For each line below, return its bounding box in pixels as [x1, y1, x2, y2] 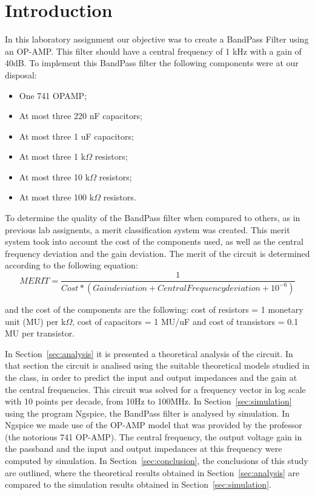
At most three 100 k [19, 191, 94, 203]
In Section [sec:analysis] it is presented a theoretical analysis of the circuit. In [5, 347, 293, 360]
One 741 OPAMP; [19, 89, 87, 101]
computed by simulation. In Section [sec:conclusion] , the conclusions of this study [5, 454, 308, 467]
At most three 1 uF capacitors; [19, 129, 134, 142]
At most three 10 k [19, 170, 90, 183]
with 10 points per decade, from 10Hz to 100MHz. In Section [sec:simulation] [5, 395, 292, 408]
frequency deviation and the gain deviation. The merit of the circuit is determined [5, 247, 310, 259]
